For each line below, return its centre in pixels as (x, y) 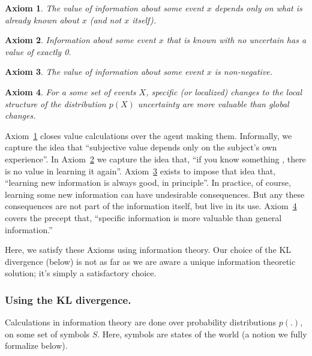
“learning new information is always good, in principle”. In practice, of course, (148, 182)
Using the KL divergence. (68, 299)
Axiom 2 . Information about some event (80, 40)
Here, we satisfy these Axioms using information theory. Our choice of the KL (148, 250)
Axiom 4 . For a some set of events (70, 91)
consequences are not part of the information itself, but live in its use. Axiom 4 (151, 206)
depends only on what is (258, 8)
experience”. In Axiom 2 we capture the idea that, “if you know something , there (155, 159)
